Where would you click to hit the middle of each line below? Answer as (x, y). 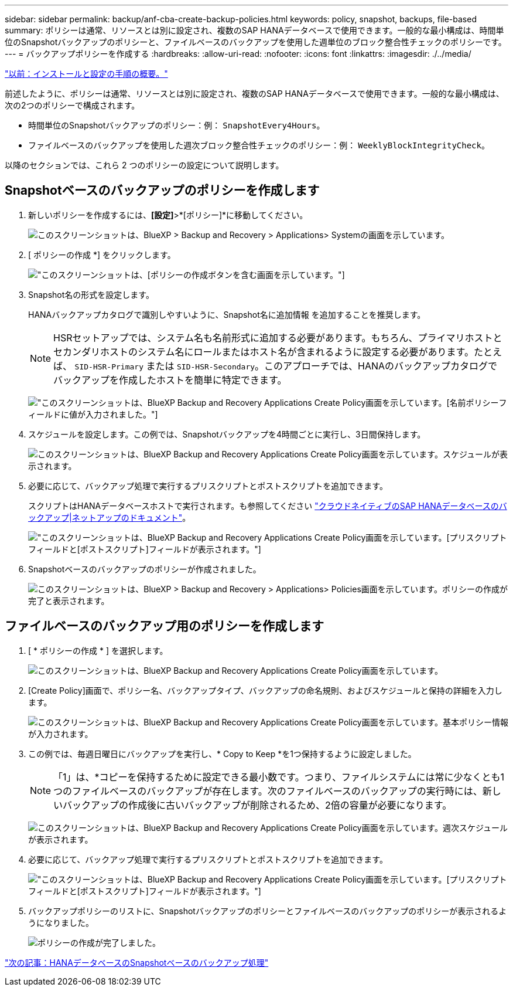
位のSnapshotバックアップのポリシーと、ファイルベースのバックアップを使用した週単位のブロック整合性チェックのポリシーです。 (256, 42)
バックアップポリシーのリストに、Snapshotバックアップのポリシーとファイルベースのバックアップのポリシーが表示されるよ (268, 911)
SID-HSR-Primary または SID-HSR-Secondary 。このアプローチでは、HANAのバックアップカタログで (286, 366)
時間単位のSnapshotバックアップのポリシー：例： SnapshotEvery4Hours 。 (177, 125)
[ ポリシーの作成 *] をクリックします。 (102, 254)
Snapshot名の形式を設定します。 (91, 294)
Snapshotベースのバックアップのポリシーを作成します (162, 191)
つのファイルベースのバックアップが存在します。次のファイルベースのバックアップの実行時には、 (268, 791)
